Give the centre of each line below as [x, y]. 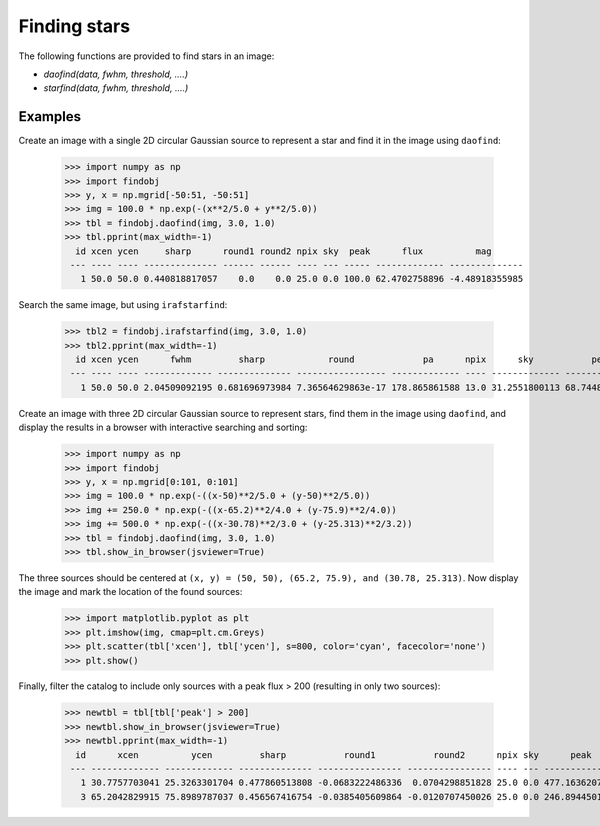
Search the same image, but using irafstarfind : [123, 305]
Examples [50, 116]
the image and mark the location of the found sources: [130, 592]
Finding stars [74, 26]
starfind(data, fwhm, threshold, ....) [116, 88]
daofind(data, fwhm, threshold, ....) [116, 74]
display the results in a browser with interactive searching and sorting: [163, 427]
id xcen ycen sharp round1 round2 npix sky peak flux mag [283, 251]
